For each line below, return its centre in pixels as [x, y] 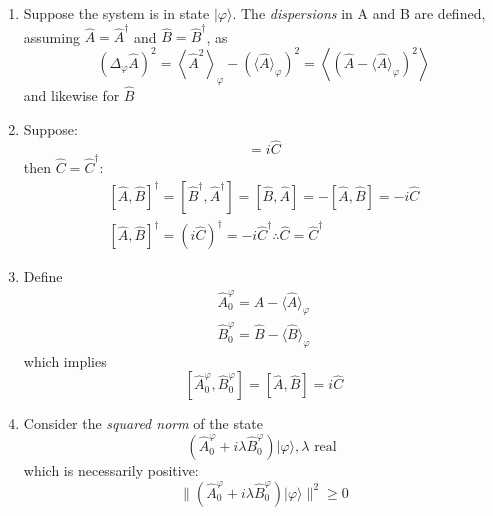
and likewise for [71, 94]
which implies [65, 360]
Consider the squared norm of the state [143, 423]
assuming [51, 36]
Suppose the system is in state [116, 13]
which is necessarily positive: [111, 470]
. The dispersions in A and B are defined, [359, 13]
